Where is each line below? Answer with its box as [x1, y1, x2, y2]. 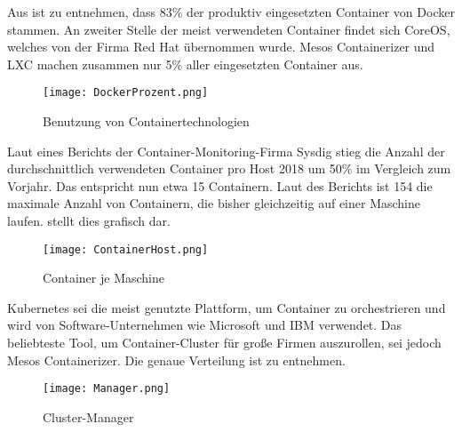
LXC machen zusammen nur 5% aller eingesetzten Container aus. [7, 54, 363, 73]
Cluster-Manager [43, 407, 134, 426]
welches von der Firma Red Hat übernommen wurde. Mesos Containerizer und [7, 37, 435, 56]
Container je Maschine [43, 268, 165, 287]
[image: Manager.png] [43, 382, 171, 396]
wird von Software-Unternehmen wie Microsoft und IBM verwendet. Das [7, 316, 402, 334]
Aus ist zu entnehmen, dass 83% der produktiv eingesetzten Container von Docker [7, 3, 455, 20]
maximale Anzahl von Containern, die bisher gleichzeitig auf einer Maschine [7, 194, 420, 212]
